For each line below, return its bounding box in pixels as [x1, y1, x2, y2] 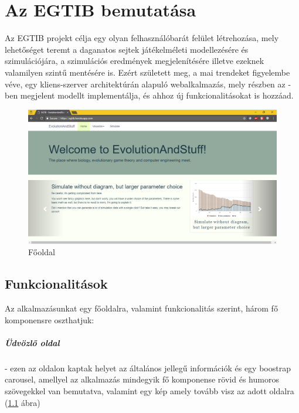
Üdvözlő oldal [5, 336, 60, 348]
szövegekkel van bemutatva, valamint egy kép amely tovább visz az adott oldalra [5, 384, 294, 397]
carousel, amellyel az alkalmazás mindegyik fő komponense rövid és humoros [5, 373, 279, 385]
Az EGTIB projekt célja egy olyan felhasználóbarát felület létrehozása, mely [5, 32, 279, 44]
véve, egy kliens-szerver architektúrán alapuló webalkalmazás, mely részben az [5, 77, 286, 90]
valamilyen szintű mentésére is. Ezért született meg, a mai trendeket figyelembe [5, 66, 290, 78]
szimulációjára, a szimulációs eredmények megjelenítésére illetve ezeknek [5, 55, 264, 67]
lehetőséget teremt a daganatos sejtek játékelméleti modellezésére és [5, 43, 249, 55]
